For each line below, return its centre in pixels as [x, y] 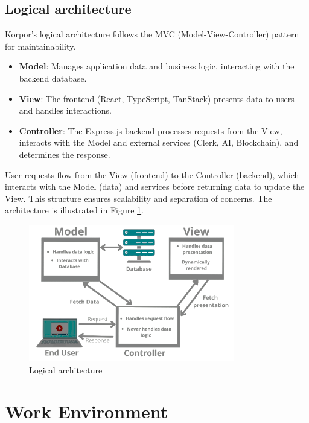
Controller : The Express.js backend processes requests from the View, [151, 130]
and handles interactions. [65, 110]
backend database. [53, 78]
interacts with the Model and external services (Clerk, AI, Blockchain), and [159, 142]
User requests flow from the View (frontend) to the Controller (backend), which [152, 174]
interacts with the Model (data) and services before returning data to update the [155, 186]
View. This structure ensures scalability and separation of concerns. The [139, 198]
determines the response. [65, 154]
